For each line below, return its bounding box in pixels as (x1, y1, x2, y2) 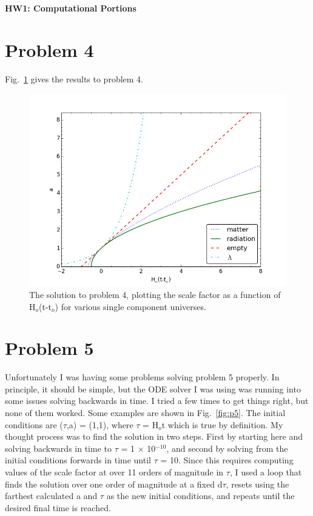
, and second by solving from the (166, 442, 288, 454)
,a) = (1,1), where (66, 418, 133, 431)
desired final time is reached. (5, 501, 111, 514)
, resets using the (226, 477, 289, 490)
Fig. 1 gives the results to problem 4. (5, 72, 144, 85)
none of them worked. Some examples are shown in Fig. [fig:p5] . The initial (5, 406, 286, 418)
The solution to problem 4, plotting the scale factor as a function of (29, 288, 281, 300)
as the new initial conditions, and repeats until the (106, 489, 295, 502)
